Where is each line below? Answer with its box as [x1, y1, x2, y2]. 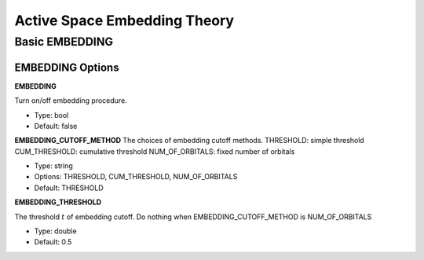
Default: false [34, 121, 78, 130]
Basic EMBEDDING [14, 35, 114, 49]
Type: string [34, 161, 74, 170]
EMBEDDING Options [14, 60, 119, 74]
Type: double [34, 226, 78, 236]
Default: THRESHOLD [34, 183, 104, 192]
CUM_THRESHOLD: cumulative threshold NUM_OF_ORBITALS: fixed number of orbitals [14, 146, 295, 156]
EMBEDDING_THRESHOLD [14, 197, 102, 207]
